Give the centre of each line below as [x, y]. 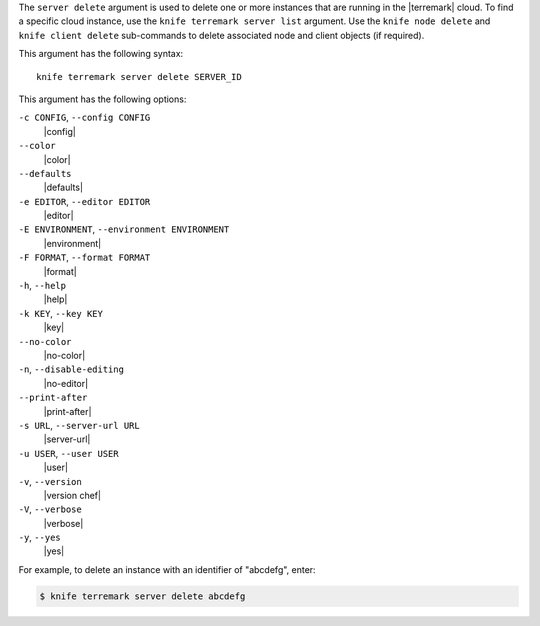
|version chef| [72, 495]
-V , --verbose [50, 509]
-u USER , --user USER [68, 453]
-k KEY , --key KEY [61, 313]
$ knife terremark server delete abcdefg [142, 596]
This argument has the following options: [102, 99]
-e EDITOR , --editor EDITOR [84, 201]
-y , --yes [39, 537]
